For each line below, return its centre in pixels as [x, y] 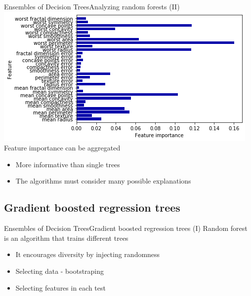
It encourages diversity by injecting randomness [88, 254]
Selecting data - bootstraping [60, 271]
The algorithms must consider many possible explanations [103, 181]
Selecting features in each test [61, 287]
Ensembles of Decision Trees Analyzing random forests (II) [92, 6]
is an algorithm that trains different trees [66, 238]
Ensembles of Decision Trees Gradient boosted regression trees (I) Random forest [126, 228]
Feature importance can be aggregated [62, 148]
